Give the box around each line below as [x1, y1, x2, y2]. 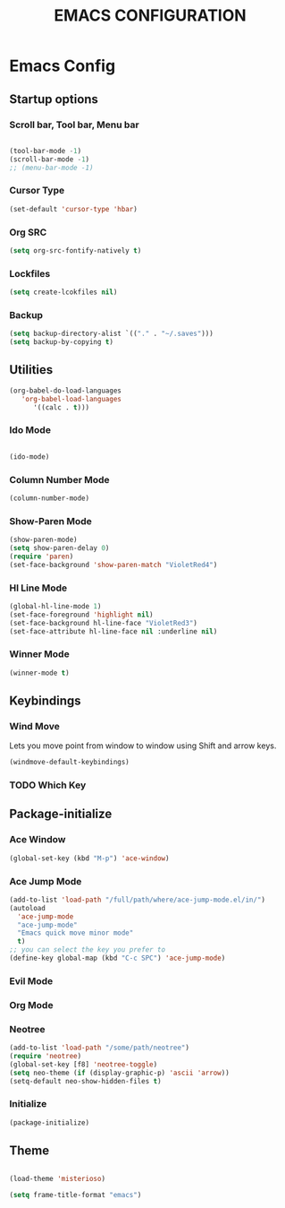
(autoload [9, 903, 46, 912]
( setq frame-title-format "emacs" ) [9, 1191, 142, 1200]
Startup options [9, 91, 98, 107]
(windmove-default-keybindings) [9, 758, 130, 767]
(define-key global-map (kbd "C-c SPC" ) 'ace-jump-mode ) [9, 953, 226, 963]
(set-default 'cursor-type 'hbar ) [9, 204, 138, 213]
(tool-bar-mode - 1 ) [9, 146, 82, 155]
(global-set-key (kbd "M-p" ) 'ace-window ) [9, 853, 170, 863]
